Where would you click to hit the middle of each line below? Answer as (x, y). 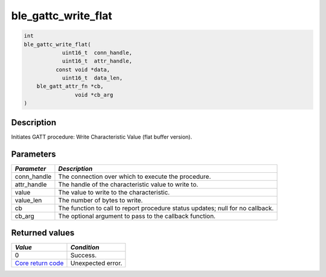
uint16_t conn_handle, (97, 52)
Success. (83, 255)
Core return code (39, 263)
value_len (28, 200)
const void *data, (83, 70)
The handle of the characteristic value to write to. (128, 184)
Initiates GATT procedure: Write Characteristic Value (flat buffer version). (102, 137)
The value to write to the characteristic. (114, 192)
